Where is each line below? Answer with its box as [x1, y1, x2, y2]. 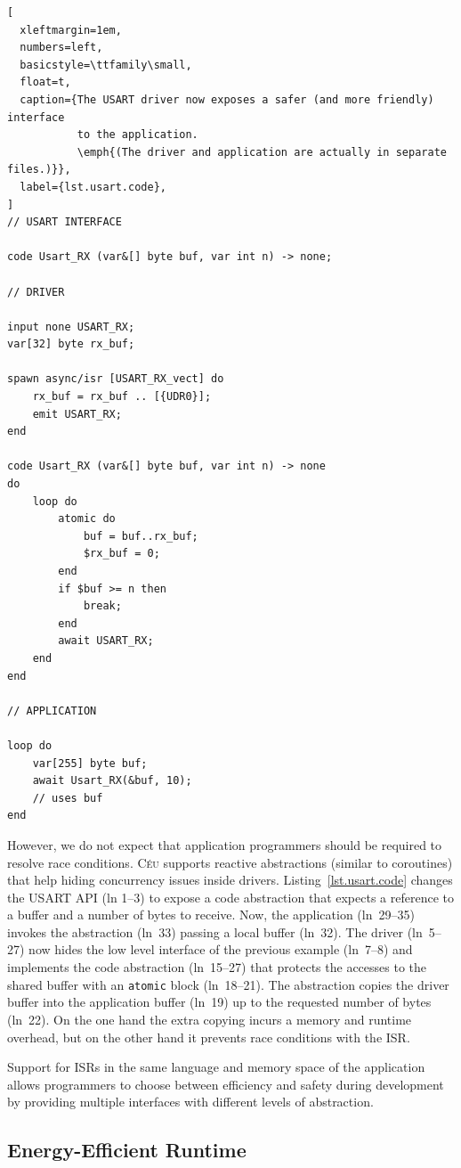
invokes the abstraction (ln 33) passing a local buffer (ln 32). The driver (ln [7, 922, 423, 941]
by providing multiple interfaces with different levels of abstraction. [7, 1092, 374, 1111]
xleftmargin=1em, [20, 23, 122, 37]
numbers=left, [20, 41, 103, 54]
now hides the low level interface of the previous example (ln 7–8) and [28, 940, 413, 959]
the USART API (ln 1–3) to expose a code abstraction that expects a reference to [7, 887, 454, 906]
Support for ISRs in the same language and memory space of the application [7, 1058, 425, 1076]
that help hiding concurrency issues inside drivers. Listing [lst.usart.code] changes [7, 870, 453, 889]
